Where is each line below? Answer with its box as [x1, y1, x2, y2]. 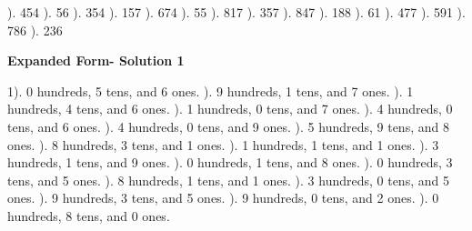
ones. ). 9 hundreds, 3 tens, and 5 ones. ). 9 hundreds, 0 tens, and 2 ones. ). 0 [7, 188, 439, 207]
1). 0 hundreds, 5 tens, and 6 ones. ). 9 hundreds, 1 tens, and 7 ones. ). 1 [7, 81, 414, 100]
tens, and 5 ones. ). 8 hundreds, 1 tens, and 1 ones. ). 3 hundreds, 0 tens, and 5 [7, 170, 449, 189]
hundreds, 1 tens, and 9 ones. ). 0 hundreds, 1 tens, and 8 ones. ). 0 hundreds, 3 [7, 153, 453, 172]
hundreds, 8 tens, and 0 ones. [7, 206, 170, 225]
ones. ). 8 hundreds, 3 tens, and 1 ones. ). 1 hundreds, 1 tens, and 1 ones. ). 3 [7, 135, 439, 154]
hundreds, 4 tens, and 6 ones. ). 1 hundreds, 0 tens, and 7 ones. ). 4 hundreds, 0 [7, 99, 453, 118]
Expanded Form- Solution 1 [7, 51, 185, 70]
